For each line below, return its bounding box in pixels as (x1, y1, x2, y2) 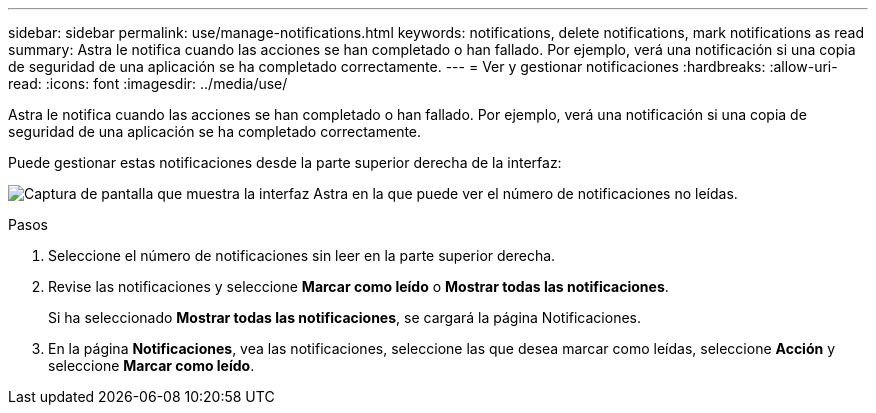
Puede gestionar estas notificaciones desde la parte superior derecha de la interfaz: (8, 154, 562, 171)
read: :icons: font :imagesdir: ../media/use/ (8, 75, 288, 92)
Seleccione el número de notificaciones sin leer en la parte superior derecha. (48, 247, 556, 264)
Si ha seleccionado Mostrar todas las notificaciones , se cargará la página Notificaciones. (48, 309, 641, 326)
